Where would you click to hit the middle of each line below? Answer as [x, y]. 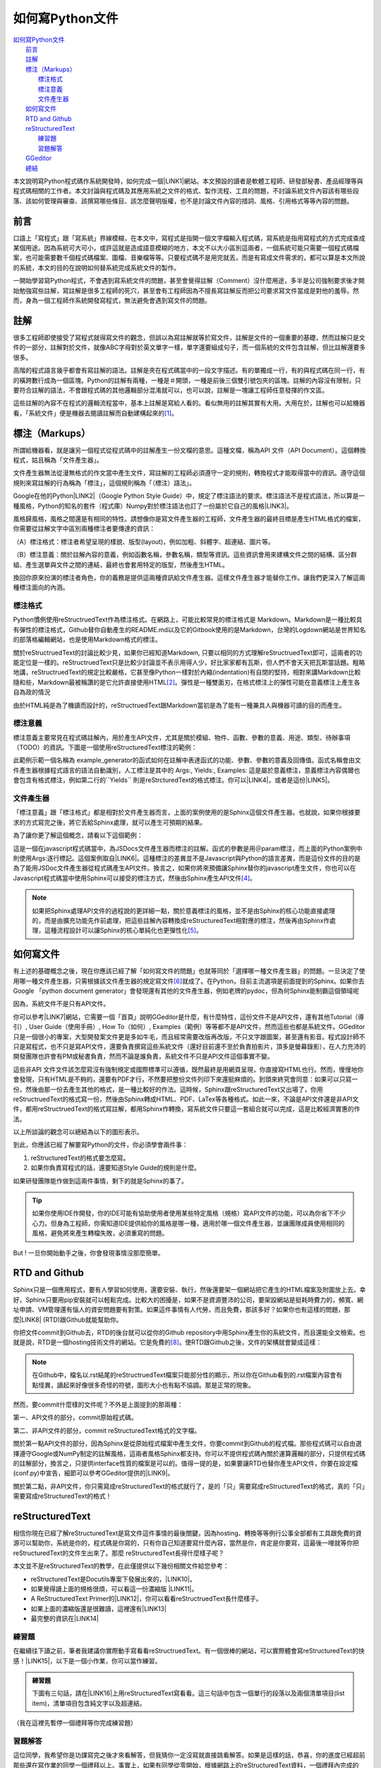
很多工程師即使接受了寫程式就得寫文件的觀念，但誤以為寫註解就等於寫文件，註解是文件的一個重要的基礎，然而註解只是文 [189, 337]
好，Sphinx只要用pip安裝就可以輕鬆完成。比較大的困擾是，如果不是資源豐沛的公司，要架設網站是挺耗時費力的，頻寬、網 [188, 1299]
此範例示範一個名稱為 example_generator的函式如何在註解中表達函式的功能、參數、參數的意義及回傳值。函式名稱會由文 [187, 760]
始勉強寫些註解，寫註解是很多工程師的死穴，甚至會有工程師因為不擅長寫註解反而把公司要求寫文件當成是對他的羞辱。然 [186, 291]
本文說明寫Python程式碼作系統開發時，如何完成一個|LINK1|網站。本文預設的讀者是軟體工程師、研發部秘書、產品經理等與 [188, 181]
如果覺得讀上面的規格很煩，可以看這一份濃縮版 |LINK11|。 [114, 1588]
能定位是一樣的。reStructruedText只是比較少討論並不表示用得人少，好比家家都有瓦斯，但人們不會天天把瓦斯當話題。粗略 [189, 662]
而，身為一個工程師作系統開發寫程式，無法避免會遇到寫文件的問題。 [112, 301]
